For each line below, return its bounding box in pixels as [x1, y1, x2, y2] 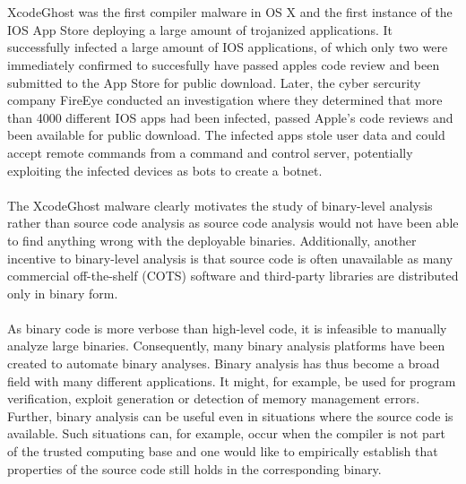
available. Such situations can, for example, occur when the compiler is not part [7, 424, 445, 443]
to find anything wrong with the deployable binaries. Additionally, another [7, 230, 417, 249]
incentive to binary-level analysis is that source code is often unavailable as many [7, 248, 453, 267]
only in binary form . [7, 283, 118, 302]
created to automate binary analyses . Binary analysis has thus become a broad [7, 354, 440, 373]
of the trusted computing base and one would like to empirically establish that [7, 442, 438, 461]
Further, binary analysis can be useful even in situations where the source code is [7, 406, 453, 425]
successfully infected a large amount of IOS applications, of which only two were [7, 38, 448, 56]
